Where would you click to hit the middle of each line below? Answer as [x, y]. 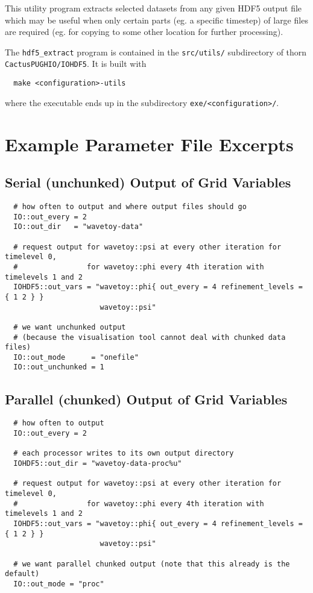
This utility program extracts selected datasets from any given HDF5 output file [153, 8]
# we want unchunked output [70, 327]
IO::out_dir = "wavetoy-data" [78, 227]
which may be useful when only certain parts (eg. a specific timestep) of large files [156, 20]
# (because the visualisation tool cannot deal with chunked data [150, 337]
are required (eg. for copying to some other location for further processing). [144, 32]
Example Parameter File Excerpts [149, 144]
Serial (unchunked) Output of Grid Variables [148, 182]
